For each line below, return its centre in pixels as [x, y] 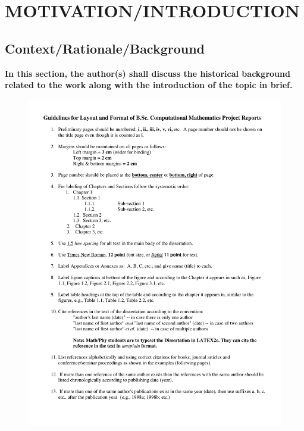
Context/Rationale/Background [105, 48]
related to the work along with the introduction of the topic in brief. [149, 85]
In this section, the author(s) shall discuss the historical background [148, 73]
